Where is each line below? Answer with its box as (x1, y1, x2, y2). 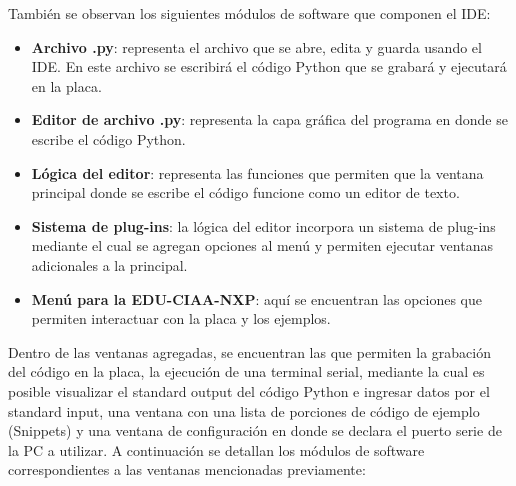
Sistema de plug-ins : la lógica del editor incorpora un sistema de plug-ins (31, 215, 496, 236)
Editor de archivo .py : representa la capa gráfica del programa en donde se (31, 109, 508, 130)
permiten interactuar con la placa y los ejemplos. (31, 308, 331, 329)
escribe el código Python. (31, 128, 186, 149)
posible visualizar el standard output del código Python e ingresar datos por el (8, 380, 490, 401)
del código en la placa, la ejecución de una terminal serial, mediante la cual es (8, 361, 485, 382)
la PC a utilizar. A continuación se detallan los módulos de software (8, 439, 425, 460)
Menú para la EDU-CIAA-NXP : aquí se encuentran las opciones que (31, 288, 482, 309)
